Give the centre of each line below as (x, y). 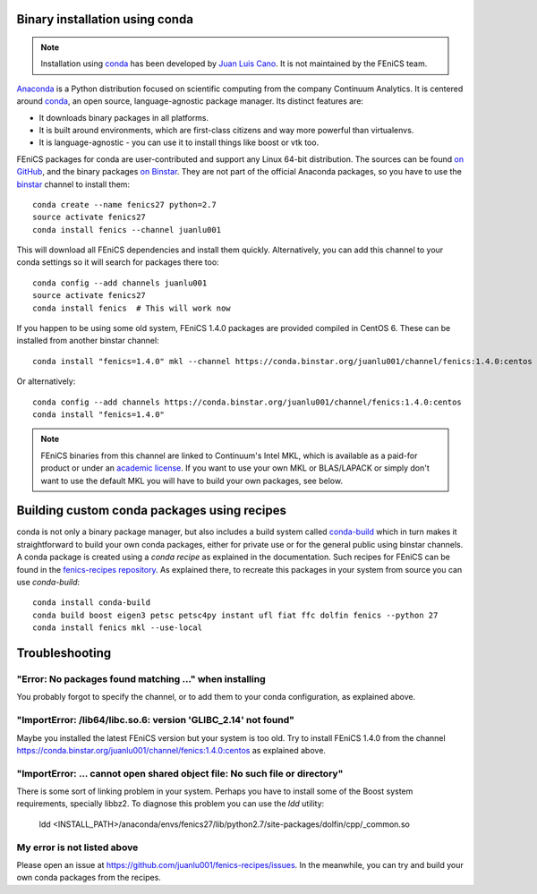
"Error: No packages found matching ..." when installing (141, 678)
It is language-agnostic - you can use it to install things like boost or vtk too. (179, 142)
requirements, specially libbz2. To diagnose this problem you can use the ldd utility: (170, 804)
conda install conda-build (92, 603)
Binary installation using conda (105, 19)
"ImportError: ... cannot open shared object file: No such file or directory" (180, 773)
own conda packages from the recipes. (89, 878)
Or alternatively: (46, 381)
